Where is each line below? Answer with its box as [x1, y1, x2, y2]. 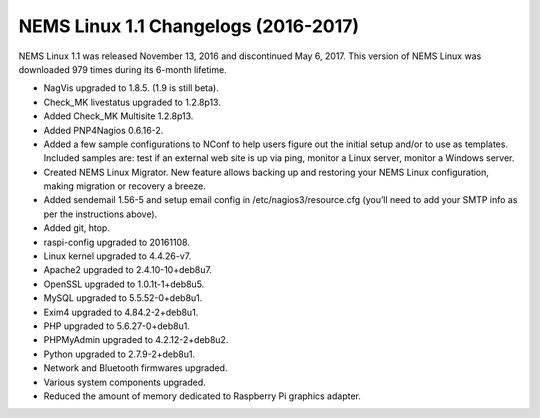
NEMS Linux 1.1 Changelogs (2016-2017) [18, 15, 360, 37]
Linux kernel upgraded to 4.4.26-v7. [43, 250, 192, 262]
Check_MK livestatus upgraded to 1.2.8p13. [43, 96, 222, 108]
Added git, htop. [43, 222, 110, 234]
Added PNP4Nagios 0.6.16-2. [43, 124, 164, 136]
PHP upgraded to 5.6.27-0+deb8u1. [43, 320, 190, 332]
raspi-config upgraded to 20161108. [43, 236, 190, 248]
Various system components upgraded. [43, 376, 207, 388]
